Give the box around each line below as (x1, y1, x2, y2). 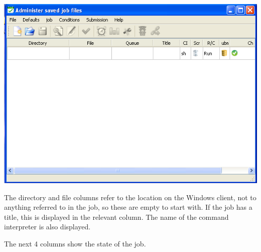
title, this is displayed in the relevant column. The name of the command (4, 211, 229, 222)
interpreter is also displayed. (4, 221, 91, 232)
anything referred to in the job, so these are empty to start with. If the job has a (4, 202, 252, 212)
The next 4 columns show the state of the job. (4, 238, 146, 249)
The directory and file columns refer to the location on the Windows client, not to (4, 192, 256, 202)
